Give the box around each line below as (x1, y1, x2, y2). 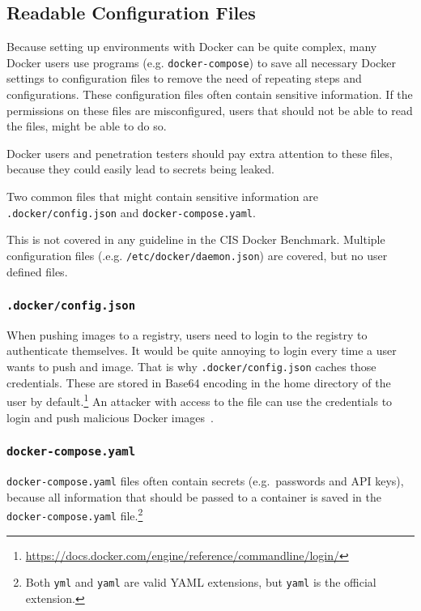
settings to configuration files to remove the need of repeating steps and (6, 70, 362, 87)
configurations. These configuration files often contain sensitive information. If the (6, 86, 413, 103)
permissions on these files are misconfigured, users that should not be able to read (6, 101, 413, 118)
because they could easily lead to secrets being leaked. (6, 160, 274, 177)
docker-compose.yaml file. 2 (6, 505, 143, 523)
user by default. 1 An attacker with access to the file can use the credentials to (6, 391, 393, 409)
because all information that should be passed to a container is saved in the (6, 488, 381, 505)
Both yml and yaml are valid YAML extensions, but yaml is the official (25, 574, 376, 591)
